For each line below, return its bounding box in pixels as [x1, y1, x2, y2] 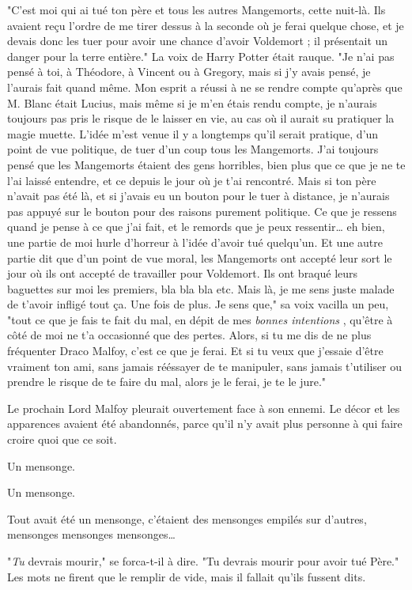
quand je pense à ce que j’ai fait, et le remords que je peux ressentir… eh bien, [7, 218, 385, 235]
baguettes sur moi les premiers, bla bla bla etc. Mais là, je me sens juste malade [7, 280, 395, 297]
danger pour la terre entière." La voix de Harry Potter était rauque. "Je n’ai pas [7, 47, 395, 64]
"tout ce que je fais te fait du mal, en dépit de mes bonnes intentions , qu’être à [7, 311, 393, 327]
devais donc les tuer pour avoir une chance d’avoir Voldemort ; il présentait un [7, 32, 388, 49]
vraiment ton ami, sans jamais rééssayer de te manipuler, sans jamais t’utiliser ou [7, 357, 403, 374]
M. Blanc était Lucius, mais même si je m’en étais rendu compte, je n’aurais [7, 94, 377, 111]
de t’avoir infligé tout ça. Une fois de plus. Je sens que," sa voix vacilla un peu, [7, 296, 389, 312]
